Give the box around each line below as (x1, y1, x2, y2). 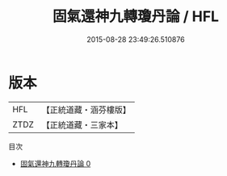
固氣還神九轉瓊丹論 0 (19, 158, 91, 168)
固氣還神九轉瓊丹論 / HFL (52, 7, 220, 26)
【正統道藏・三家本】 (41, 119, 124, 130)
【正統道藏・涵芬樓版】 (41, 104, 132, 115)
